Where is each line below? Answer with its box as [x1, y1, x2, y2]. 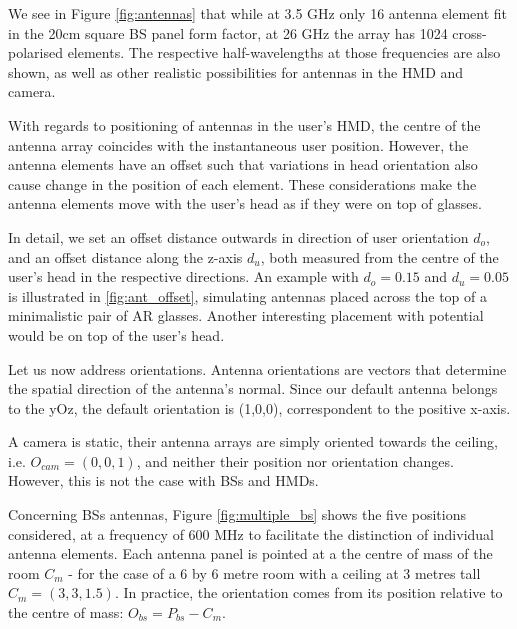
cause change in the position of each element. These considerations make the [8, 173, 477, 194]
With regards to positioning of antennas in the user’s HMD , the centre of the [8, 114, 481, 135]
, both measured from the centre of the [260, 246, 499, 267]
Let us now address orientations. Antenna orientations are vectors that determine [8, 358, 507, 379]
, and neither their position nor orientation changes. [136, 450, 454, 471]
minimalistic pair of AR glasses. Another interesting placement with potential [8, 305, 484, 326]
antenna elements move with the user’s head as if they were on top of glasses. [8, 193, 482, 214]
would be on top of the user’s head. [8, 324, 225, 345]
